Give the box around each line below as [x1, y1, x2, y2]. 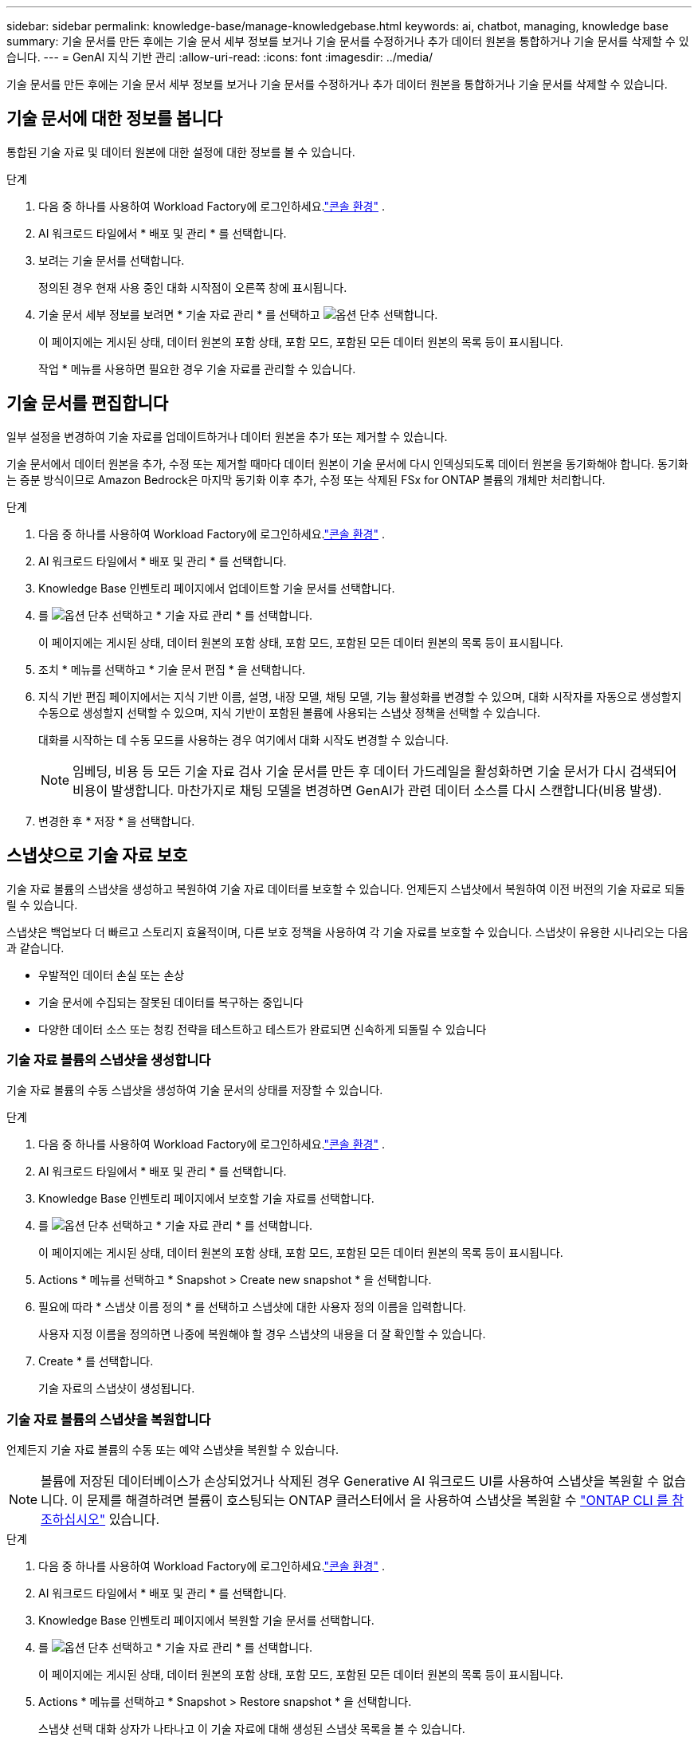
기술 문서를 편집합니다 [6, 393, 169, 414]
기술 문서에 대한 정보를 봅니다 [6, 108, 223, 129]
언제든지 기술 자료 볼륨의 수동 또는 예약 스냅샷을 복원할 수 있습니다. [6, 1443, 339, 1457]
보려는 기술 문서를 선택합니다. [38, 253, 185, 267]
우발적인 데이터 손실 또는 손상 [38, 967, 185, 982]
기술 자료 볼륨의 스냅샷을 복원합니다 [6, 1411, 211, 1428]
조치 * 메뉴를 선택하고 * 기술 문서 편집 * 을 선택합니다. [38, 662, 305, 676]
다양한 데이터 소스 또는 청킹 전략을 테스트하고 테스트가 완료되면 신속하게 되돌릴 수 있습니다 [38, 1022, 487, 1036]
